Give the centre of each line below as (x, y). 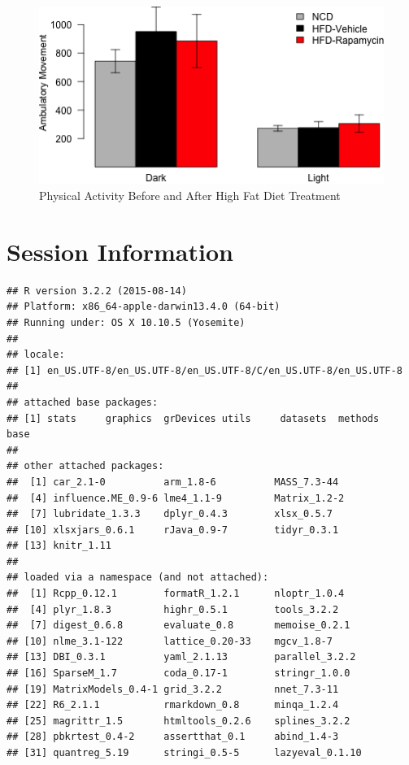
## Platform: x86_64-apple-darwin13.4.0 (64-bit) (144, 307)
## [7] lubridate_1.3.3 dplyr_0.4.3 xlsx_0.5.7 (170, 514)
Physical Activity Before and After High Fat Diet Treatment (190, 196)
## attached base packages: (83, 402)
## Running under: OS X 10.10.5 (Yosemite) (126, 322)
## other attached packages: (85, 466)
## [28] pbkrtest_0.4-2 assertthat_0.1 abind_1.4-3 (173, 737)
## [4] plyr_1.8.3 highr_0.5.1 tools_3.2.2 (173, 609)
